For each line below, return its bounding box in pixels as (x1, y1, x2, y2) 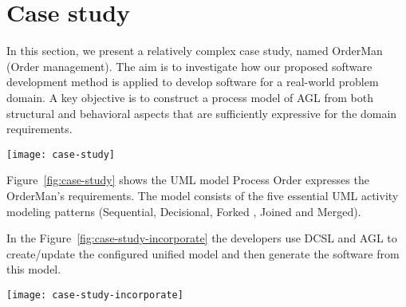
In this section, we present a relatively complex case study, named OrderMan (6, 42, 383, 59)
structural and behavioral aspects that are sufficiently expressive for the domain (6, 104, 397, 121)
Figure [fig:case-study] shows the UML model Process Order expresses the (6, 171, 369, 188)
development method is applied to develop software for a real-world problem (6, 73, 379, 90)
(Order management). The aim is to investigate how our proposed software (6, 57, 372, 74)
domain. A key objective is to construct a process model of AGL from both (6, 89, 373, 105)
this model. (6, 261, 61, 277)
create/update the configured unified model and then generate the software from (6, 245, 400, 262)
